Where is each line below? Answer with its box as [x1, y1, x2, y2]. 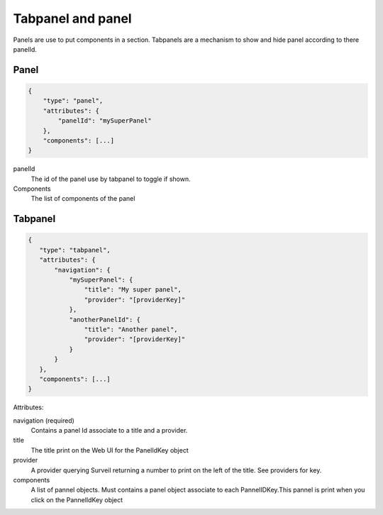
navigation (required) [13, 416, 74, 425]
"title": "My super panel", [84, 286, 182, 294]
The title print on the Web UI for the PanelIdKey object [30, 445, 189, 454]
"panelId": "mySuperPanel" [57, 117, 152, 125]
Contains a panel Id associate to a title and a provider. [30, 426, 188, 435]
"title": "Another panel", [84, 325, 178, 333]
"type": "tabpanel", [39, 245, 111, 254]
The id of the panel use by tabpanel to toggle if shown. [30, 175, 191, 183]
